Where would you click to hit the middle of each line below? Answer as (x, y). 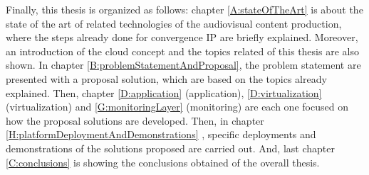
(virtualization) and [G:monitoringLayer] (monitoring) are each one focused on (177, 107)
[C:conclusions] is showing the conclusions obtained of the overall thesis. (163, 162)
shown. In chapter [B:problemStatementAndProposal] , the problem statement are (183, 65)
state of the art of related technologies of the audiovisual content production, (174, 23)
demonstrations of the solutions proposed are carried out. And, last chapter (170, 148)
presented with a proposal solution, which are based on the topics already (166, 78)
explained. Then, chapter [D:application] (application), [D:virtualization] (164, 92)
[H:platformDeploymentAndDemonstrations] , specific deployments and (161, 134)
